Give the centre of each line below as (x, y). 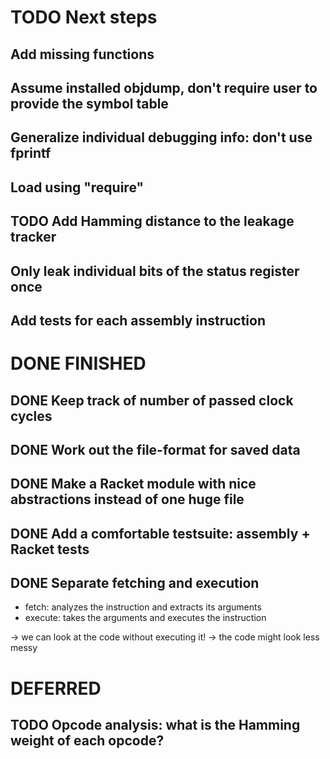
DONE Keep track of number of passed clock (152, 400)
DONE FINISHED (78, 363)
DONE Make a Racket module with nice (133, 484)
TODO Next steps (84, 17)
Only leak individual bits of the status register (155, 271)
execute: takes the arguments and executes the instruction (145, 618)
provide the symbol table (89, 103)
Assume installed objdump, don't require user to (164, 87)
